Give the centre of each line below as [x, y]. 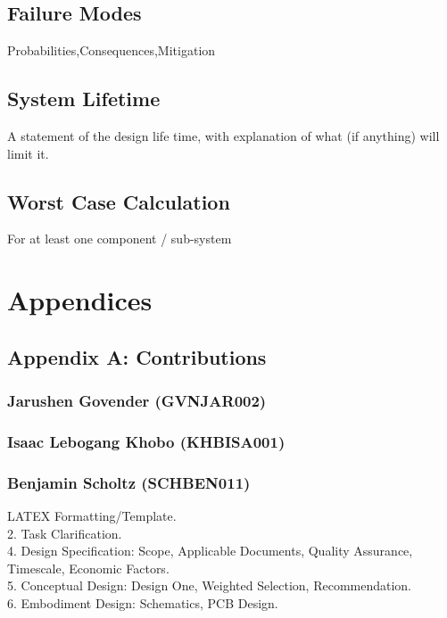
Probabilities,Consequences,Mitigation [112, 50]
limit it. [28, 153]
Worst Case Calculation [119, 201]
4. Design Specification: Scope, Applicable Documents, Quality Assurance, [210, 551]
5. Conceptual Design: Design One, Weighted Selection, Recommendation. [210, 585]
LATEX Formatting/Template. [92, 516]
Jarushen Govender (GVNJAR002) [137, 401]
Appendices [80, 300]
